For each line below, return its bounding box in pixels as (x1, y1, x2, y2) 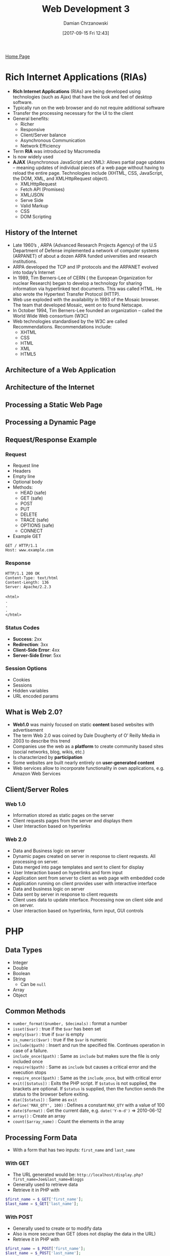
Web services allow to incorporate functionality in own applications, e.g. (12, 765, 165, 771)
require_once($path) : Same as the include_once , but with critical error (12, 1075, 162, 1081)
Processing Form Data (5, 1133, 78, 1142)
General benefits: (12, 115, 50, 121)
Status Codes (5, 624, 40, 631)
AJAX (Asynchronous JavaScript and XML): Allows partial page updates (12, 159, 165, 165)
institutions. (12, 258, 37, 264)
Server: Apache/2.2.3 (5, 585, 52, 590)
